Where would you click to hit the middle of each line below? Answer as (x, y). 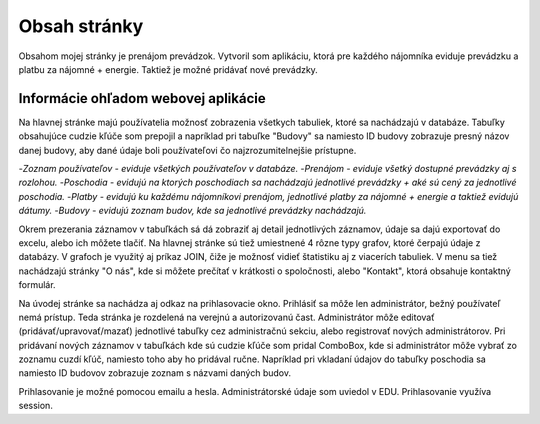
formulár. (37, 285)
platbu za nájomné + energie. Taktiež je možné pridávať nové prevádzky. (168, 69)
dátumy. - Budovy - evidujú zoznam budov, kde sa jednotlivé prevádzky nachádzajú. (192, 211)
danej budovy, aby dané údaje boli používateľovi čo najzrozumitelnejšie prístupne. (187, 150)
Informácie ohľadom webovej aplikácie (142, 98)
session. (36, 406)
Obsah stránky (81, 26)
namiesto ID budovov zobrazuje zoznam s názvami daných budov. (155, 373)
